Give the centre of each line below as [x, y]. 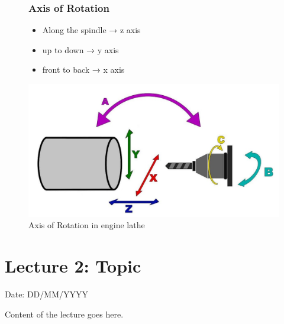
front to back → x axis [83, 69]
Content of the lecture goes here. [64, 314]
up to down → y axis [80, 49]
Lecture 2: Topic [73, 266]
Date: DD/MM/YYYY [46, 294]
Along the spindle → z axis [91, 30]
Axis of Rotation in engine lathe [87, 225]
